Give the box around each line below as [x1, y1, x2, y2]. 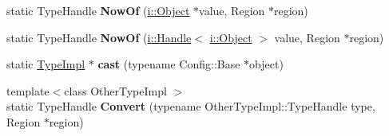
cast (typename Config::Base [97, 56, 240, 72]
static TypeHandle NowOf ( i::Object [6, 2, 190, 18]
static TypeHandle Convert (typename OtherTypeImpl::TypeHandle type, [6, 98, 375, 115]
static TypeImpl [6, 56, 85, 72]
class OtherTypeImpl [64, 82, 167, 99]
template [6, 82, 50, 99]
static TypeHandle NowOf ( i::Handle [6, 29, 192, 45]
